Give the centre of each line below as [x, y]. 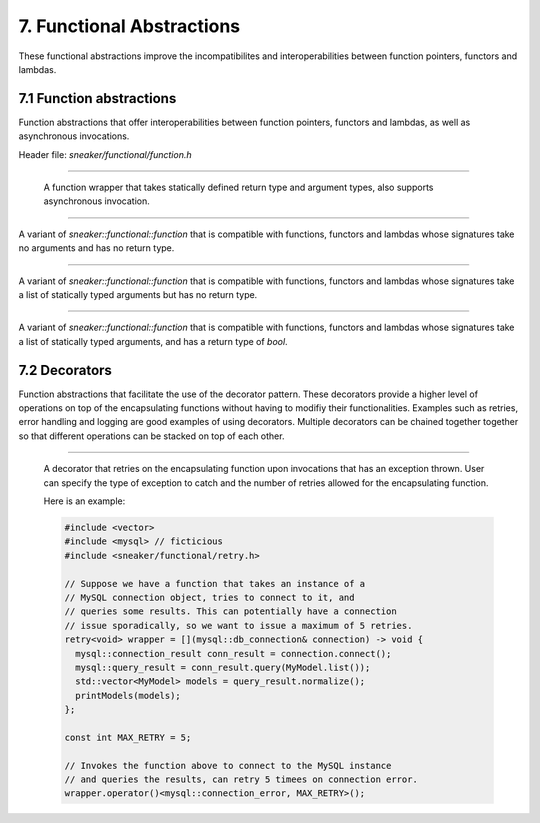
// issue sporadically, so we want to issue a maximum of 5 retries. [238, 625]
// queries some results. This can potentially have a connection [230, 611]
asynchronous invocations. [74, 136]
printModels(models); [128, 695]
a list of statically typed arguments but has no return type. [138, 294]
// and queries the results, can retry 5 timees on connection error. [241, 779]
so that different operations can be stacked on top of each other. [151, 436]
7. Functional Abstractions [129, 26]
